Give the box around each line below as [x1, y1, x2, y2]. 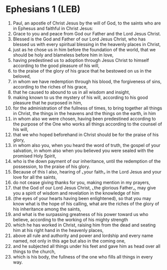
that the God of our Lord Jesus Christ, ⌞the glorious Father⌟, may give [12, 184, 156, 190]
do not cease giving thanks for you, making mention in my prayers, [12, 179, 150, 185]
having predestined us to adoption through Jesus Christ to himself [12, 57, 149, 63]
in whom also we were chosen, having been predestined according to [12, 115, 156, 121]
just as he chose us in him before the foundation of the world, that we [12, 46, 156, 52]
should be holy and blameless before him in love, [12, 51, 114, 58]
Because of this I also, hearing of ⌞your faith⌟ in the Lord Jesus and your [12, 168, 162, 174]
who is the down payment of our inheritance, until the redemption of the [12, 158, 161, 164]
